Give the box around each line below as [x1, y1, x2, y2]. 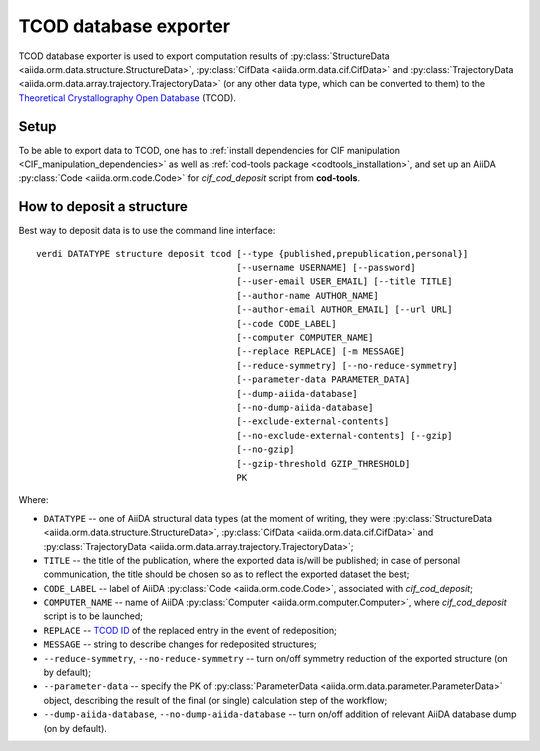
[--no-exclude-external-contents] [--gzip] [236, 430, 453, 441]
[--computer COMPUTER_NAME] [236, 332, 374, 344]
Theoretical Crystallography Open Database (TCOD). [18, 91, 237, 104]
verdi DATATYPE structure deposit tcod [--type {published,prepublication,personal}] [36, 248, 469, 259]
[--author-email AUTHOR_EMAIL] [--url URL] [236, 304, 453, 315]
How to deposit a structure [18, 198, 189, 215]
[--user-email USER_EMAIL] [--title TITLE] [236, 276, 453, 287]
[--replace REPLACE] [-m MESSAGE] [236, 346, 406, 357]
